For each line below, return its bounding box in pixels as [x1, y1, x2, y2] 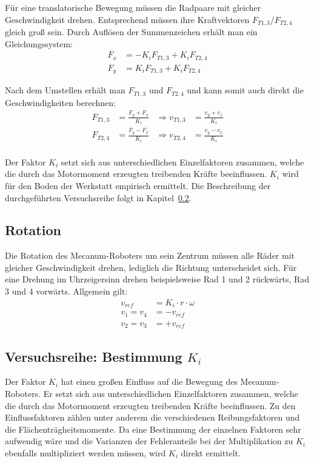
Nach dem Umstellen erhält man [5, 84, 125, 96]
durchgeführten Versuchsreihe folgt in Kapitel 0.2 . [5, 191, 192, 204]
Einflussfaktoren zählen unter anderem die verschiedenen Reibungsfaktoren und [5, 411, 300, 424]
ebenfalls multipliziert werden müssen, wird [5, 446, 166, 459]
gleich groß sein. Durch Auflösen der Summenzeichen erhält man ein [5, 25, 258, 38]
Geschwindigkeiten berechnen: [5, 96, 116, 108]
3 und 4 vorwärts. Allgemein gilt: [5, 285, 128, 298]
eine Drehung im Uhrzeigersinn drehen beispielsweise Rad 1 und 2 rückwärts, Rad [5, 273, 310, 285]
